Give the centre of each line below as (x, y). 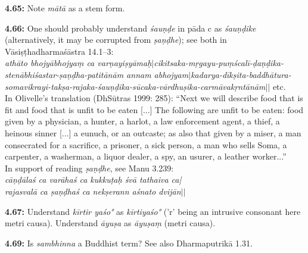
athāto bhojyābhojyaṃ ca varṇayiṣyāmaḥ (78, 63)
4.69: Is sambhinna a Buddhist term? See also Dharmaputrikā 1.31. (129, 243)
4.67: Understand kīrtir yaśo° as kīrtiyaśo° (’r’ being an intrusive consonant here (153, 211)
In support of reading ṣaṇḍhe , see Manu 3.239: (89, 168)
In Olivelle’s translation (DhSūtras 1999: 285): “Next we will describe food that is (154, 98)
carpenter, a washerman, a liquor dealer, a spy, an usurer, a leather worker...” (146, 156)
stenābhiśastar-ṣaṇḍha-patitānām (64, 74)
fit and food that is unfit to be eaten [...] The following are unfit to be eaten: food (154, 109)
